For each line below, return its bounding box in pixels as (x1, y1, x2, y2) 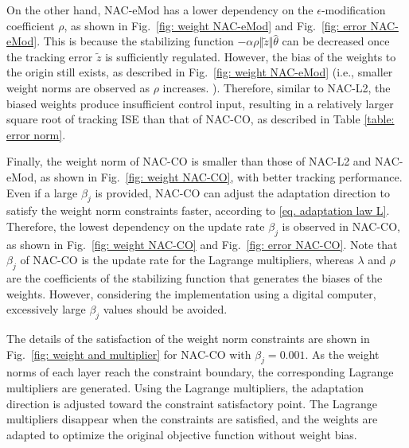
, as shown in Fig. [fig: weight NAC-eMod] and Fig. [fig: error (64, 17, 367, 33)
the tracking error (6, 48, 93, 64)
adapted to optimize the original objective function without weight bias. (6, 426, 357, 442)
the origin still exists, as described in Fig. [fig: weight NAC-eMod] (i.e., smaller (6, 64, 393, 80)
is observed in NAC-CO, (282, 217, 400, 234)
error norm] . (6, 126, 66, 142)
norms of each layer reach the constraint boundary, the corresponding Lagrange (6, 364, 394, 380)
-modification (321, 2, 386, 18)
